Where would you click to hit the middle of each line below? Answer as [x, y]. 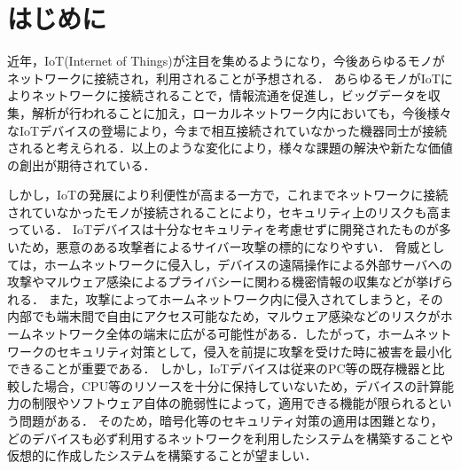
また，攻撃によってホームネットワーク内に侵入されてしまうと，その [246, 298]
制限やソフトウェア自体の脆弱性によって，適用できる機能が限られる [229, 403]
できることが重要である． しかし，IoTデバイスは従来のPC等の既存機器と [220, 368]
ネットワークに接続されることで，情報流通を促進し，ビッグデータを [230, 95]
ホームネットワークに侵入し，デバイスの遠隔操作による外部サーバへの [248, 264]
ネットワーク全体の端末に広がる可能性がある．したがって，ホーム [223, 334]
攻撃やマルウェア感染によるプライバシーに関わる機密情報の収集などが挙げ [224, 282]
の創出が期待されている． [82, 164]
